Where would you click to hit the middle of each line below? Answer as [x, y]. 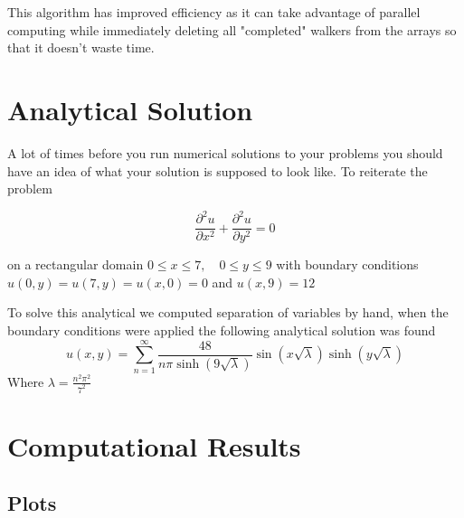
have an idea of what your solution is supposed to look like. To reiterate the [218, 170]
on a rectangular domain [76, 264]
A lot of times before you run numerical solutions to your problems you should [225, 152]
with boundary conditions [347, 264]
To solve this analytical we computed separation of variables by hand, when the [228, 312]
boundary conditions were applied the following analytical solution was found [222, 330]
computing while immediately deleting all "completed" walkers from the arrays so [232, 29]
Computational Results [154, 445]
